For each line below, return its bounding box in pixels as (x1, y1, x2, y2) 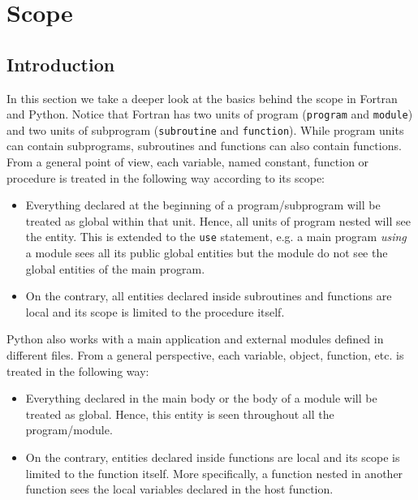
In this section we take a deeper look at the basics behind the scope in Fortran (6, 89, 398, 106)
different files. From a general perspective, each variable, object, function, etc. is (6, 347, 404, 364)
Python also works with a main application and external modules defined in (6, 330, 384, 347)
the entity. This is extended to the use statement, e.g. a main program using (25, 228, 407, 245)
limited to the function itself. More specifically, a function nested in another (25, 464, 403, 481)
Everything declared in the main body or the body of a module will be (25, 390, 377, 407)
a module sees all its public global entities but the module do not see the (25, 244, 388, 261)
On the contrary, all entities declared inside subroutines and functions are (25, 287, 392, 304)
